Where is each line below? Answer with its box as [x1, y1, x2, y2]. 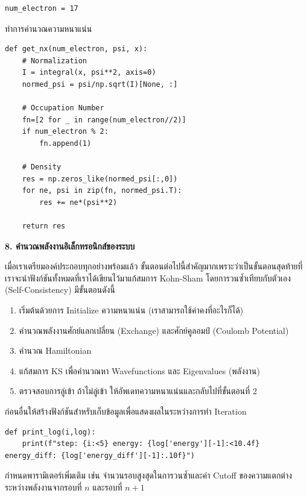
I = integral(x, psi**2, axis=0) [22, 68, 156, 77]
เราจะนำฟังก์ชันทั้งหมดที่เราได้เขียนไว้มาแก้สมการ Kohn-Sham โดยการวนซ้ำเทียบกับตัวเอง [5, 271, 291, 284]
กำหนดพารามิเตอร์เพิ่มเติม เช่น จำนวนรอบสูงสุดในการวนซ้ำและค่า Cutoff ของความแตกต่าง [5, 469, 293, 482]
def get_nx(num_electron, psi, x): [5, 45, 148, 54]
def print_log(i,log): [5, 427, 96, 436]
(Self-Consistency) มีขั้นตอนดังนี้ [5, 283, 115, 296]
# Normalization [22, 56, 87, 65]
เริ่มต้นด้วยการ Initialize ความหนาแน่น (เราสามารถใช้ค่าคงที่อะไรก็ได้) [19, 304, 244, 316]
